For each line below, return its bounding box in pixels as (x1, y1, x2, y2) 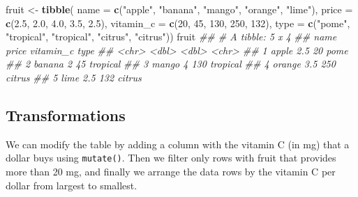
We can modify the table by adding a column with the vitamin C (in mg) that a (6, 136, 350, 151)
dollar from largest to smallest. (6, 178, 137, 192)
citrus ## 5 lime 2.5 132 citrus (6, 70, 142, 84)
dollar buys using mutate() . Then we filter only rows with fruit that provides (6, 150, 336, 165)
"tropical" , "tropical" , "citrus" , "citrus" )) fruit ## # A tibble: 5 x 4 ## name (6, 29, 337, 44)
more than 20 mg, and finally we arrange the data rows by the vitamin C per (6, 164, 336, 179)
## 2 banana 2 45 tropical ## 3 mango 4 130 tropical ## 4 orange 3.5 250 (6, 56, 336, 71)
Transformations (6, 104, 126, 125)
